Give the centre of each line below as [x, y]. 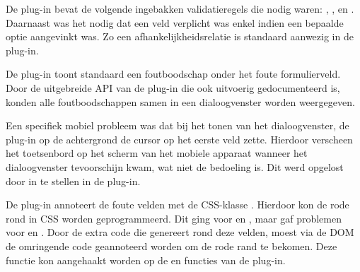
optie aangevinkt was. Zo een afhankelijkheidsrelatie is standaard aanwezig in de [180, 36]
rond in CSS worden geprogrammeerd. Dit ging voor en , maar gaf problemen [174, 218]
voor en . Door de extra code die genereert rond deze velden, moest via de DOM [180, 232]
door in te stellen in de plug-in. [73, 181]
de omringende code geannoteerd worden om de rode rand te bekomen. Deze [172, 246]
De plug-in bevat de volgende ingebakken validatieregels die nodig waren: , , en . [180, 8]
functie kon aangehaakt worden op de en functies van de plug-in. [146, 260]
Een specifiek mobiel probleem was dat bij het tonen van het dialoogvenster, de [178, 125]
